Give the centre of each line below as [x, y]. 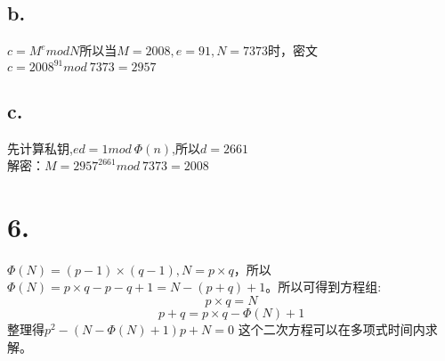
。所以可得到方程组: [324, 287]
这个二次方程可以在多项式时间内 [332, 329]
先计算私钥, [40, 148]
